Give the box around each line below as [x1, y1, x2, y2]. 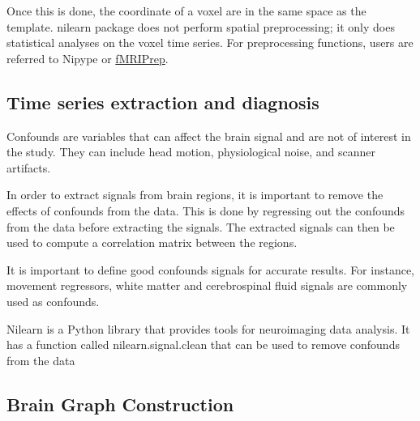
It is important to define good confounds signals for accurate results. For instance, [6, 261, 415, 278]
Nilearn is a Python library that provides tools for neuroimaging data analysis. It [6, 320, 410, 337]
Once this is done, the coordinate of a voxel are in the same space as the [6, 2, 366, 19]
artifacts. [6, 159, 51, 176]
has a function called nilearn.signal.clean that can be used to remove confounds [6, 336, 400, 353]
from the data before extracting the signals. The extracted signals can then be [6, 218, 395, 235]
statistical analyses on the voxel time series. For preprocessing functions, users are [6, 34, 414, 51]
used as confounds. [6, 292, 100, 309]
